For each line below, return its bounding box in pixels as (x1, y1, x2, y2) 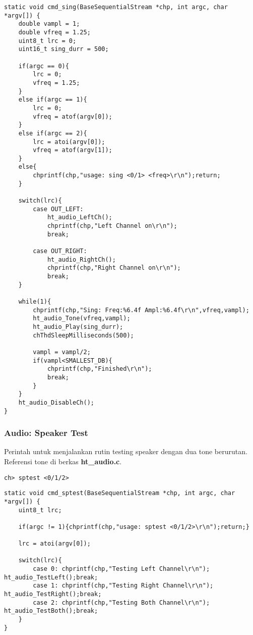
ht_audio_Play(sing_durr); (33, 323, 123, 330)
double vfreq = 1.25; (18, 28, 91, 36)
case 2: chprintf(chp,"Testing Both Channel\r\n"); (33, 599, 210, 606)
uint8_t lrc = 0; (18, 37, 77, 44)
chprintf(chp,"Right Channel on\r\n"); (47, 264, 181, 272)
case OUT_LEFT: (33, 205, 84, 213)
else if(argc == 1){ (18, 96, 87, 104)
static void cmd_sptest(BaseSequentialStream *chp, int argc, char (4, 490, 235, 497)
